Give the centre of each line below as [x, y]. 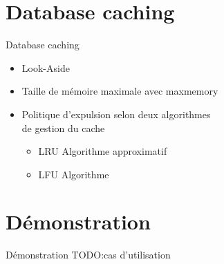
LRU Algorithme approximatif [103, 151]
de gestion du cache [63, 128]
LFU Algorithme [74, 174]
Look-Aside [46, 67]
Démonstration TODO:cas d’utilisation [88, 255]
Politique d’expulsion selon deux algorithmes [116, 114]
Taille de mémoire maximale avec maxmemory [120, 91]
